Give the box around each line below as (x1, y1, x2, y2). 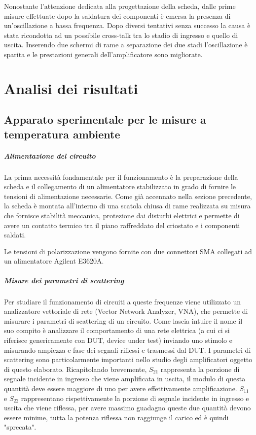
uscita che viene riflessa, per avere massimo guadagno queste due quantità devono (4, 402, 251, 413)
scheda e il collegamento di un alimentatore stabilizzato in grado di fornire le (4, 181, 236, 192)
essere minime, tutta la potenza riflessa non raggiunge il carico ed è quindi (4, 412, 229, 422)
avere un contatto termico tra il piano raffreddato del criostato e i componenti (4, 220, 240, 230)
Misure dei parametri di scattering (4, 275, 124, 285)
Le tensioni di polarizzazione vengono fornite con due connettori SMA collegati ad (4, 246, 252, 256)
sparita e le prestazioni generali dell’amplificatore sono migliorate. (4, 49, 203, 59)
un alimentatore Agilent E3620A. (4, 256, 104, 266)
